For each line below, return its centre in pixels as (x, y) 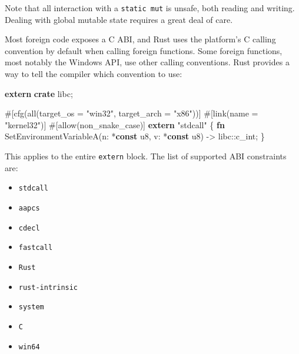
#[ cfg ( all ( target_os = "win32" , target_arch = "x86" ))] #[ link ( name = (132, 113)
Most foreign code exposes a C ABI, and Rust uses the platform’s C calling (140, 39)
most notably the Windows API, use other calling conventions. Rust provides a (147, 62)
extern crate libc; (39, 93)
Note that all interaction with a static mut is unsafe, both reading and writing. (150, 8)
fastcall (36, 248)
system (31, 307)
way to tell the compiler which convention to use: (94, 74)
